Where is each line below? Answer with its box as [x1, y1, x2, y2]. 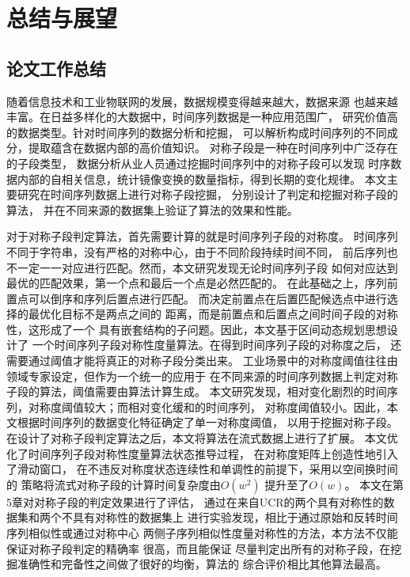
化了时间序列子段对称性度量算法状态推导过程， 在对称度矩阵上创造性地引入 [6, 445, 398, 461]
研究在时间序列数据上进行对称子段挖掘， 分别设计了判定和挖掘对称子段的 [17, 186, 398, 203]
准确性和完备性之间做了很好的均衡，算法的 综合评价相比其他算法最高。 [17, 556, 387, 572]
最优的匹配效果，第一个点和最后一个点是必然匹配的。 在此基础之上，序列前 [6, 275, 398, 291]
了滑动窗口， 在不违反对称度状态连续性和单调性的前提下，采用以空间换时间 [6, 461, 398, 477]
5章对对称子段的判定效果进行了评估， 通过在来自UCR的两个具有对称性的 [6, 493, 384, 510]
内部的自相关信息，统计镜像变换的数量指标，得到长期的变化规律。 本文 [17, 170, 387, 187]
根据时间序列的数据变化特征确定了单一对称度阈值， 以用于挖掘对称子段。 [17, 414, 398, 431]
